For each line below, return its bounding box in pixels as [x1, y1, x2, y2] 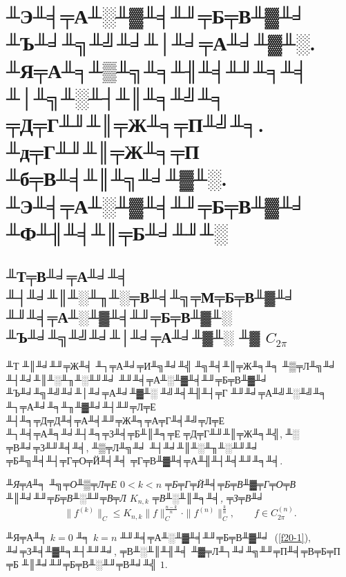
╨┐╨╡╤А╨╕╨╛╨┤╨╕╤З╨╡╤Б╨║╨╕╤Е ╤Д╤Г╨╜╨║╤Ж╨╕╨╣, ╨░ [6, 426, 300, 441]
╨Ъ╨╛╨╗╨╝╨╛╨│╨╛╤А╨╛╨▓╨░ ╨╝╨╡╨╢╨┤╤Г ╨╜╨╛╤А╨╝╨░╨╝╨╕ [6, 386, 327, 400]
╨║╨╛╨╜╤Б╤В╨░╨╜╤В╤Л [6, 490, 126, 504]
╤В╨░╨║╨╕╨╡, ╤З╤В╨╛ [152, 490, 265, 504]
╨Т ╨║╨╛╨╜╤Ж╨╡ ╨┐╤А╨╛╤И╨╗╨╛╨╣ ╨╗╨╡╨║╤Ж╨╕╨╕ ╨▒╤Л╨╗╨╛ [6, 359, 337, 373]
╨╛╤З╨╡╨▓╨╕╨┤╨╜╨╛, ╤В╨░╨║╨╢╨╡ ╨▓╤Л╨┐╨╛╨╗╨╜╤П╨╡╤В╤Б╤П [6, 543, 340, 558]
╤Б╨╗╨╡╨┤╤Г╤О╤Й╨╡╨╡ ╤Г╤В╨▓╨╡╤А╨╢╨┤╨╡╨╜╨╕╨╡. [6, 453, 283, 468]
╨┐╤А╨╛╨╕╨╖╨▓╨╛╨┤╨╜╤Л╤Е [6, 399, 156, 414]
